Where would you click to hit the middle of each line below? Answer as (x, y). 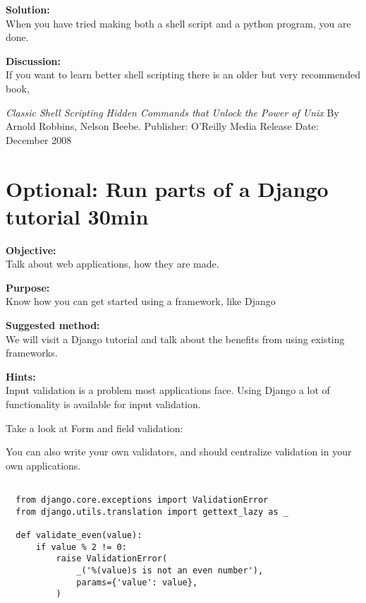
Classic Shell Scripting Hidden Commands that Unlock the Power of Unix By (172, 112)
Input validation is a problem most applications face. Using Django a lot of (168, 390)
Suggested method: (53, 325)
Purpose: (28, 287)
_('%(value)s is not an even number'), (170, 570)
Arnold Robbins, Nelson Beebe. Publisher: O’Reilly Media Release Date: (162, 126)
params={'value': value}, (137, 582)
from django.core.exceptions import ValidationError (142, 500)
